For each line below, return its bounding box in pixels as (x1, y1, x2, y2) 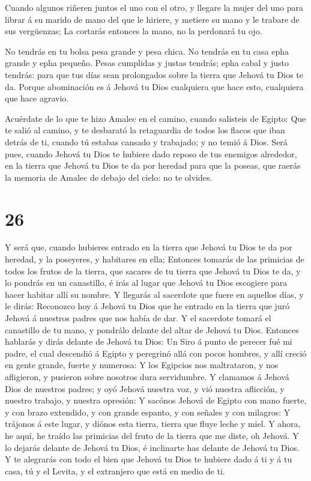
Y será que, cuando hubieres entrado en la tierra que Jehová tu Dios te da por (5, 241, 292, 253)
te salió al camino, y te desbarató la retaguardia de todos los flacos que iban (5, 124, 285, 136)
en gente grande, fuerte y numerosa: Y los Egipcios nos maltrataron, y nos (5, 358, 279, 371)
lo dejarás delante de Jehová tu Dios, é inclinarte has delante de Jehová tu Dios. (5, 441, 300, 453)
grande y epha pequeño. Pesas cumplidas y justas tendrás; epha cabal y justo (5, 56, 289, 69)
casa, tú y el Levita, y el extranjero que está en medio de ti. (5, 464, 225, 477)
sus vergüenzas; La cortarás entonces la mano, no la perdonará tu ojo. (5, 25, 262, 37)
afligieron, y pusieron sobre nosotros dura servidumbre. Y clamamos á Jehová (5, 370, 289, 383)
